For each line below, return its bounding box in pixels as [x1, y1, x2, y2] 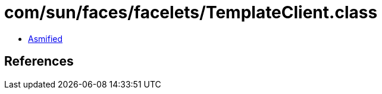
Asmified [28, 33, 63, 44]
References [4, 54, 74, 69]
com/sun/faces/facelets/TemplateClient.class [4, 2, 378, 22]
